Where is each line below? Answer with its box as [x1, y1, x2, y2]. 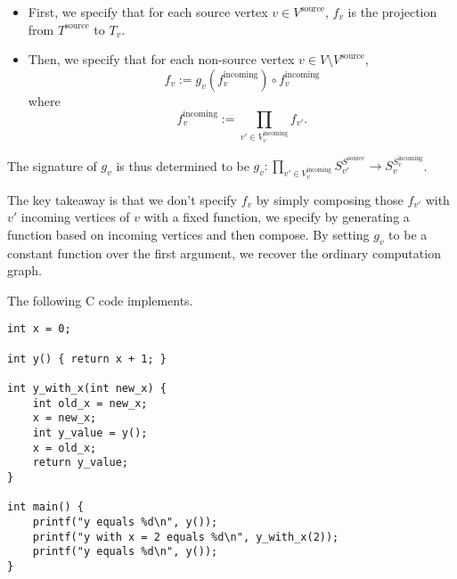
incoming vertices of [20, 208, 130, 226]
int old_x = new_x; [32, 396, 148, 410]
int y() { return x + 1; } [7, 352, 167, 365]
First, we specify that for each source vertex [28, 3, 268, 20]
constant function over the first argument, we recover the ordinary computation [7, 243, 441, 262]
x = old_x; [32, 441, 97, 454]
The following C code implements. [7, 290, 193, 309]
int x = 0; [7, 322, 71, 336]
